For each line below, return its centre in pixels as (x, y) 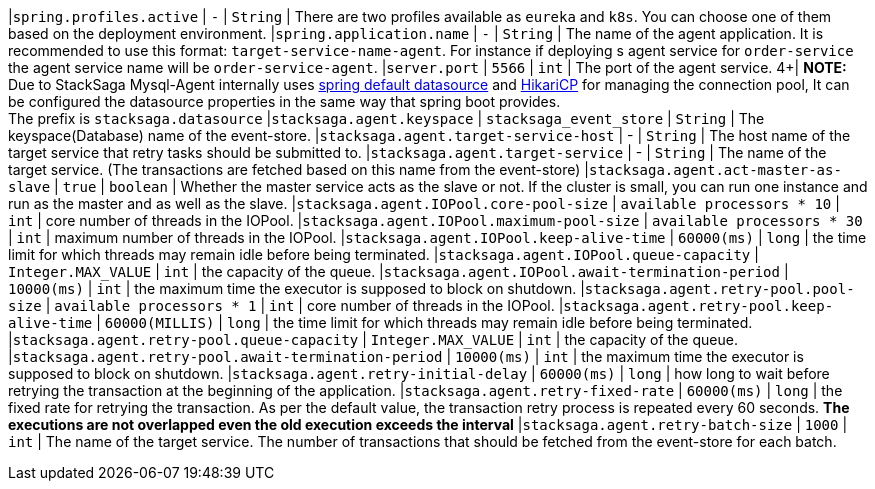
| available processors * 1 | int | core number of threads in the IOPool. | (304, 305)
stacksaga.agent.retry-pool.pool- (719, 289)
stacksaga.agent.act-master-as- (715, 170)
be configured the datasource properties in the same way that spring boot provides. (284, 101)
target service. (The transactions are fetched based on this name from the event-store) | (298, 169)
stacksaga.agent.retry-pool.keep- (698, 306)
